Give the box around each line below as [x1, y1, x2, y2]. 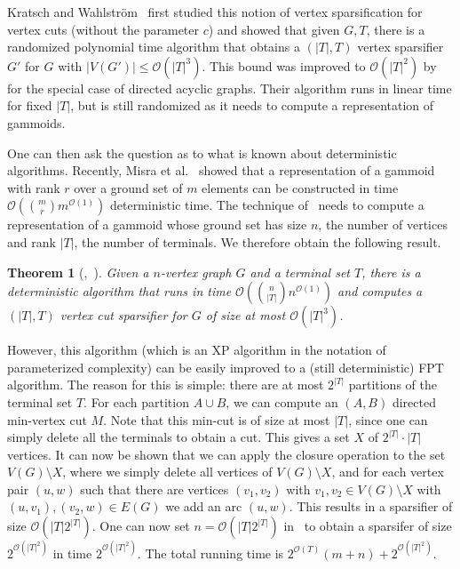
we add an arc [165, 497, 242, 516]
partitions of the [348, 375, 437, 394]
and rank [7, 232, 56, 251]
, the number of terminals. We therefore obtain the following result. [74, 232, 441, 251]
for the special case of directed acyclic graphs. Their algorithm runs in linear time [7, 78, 452, 97]
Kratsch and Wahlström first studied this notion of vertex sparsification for [7, 3, 423, 20]
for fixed [7, 96, 52, 115]
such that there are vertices [80, 479, 229, 498]
